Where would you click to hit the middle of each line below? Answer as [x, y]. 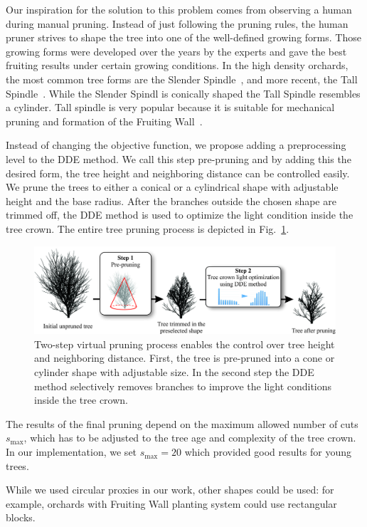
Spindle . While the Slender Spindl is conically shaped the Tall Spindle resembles [183, 93]
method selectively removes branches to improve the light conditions [183, 386]
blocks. [21, 517]
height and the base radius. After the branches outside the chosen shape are [171, 200]
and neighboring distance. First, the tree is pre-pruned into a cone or [185, 358]
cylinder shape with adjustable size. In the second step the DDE [174, 372]
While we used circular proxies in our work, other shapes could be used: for [170, 490]
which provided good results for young [268, 452]
